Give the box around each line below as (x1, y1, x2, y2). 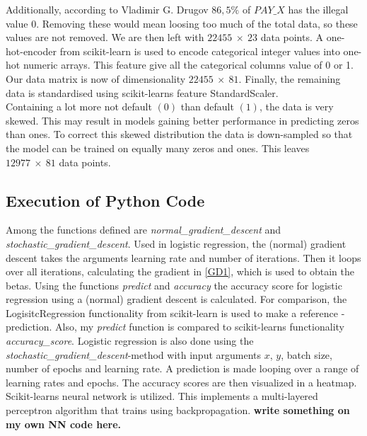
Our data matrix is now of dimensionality (6, 71, 186, 86)
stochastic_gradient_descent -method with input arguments (6, 347, 262, 362)
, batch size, (281, 347, 332, 362)
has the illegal (288, 2, 349, 16)
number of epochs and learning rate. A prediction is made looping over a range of (6, 361, 359, 376)
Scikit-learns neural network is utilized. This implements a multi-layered (6, 389, 318, 403)
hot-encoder (6, 43, 57, 58)
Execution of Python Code (6, 189, 205, 211)
